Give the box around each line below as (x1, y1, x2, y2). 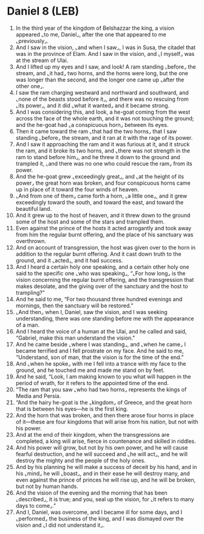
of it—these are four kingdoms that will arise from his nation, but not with (15, 418, 199, 425)
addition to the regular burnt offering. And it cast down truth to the (15, 250, 182, 258)
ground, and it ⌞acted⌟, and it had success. (15, 256, 123, 264)
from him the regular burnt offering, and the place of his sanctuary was (15, 231, 194, 238)
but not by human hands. (15, 482, 78, 490)
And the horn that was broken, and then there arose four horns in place (15, 411, 194, 419)
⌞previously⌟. (15, 37, 49, 44)
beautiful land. (15, 205, 52, 212)
